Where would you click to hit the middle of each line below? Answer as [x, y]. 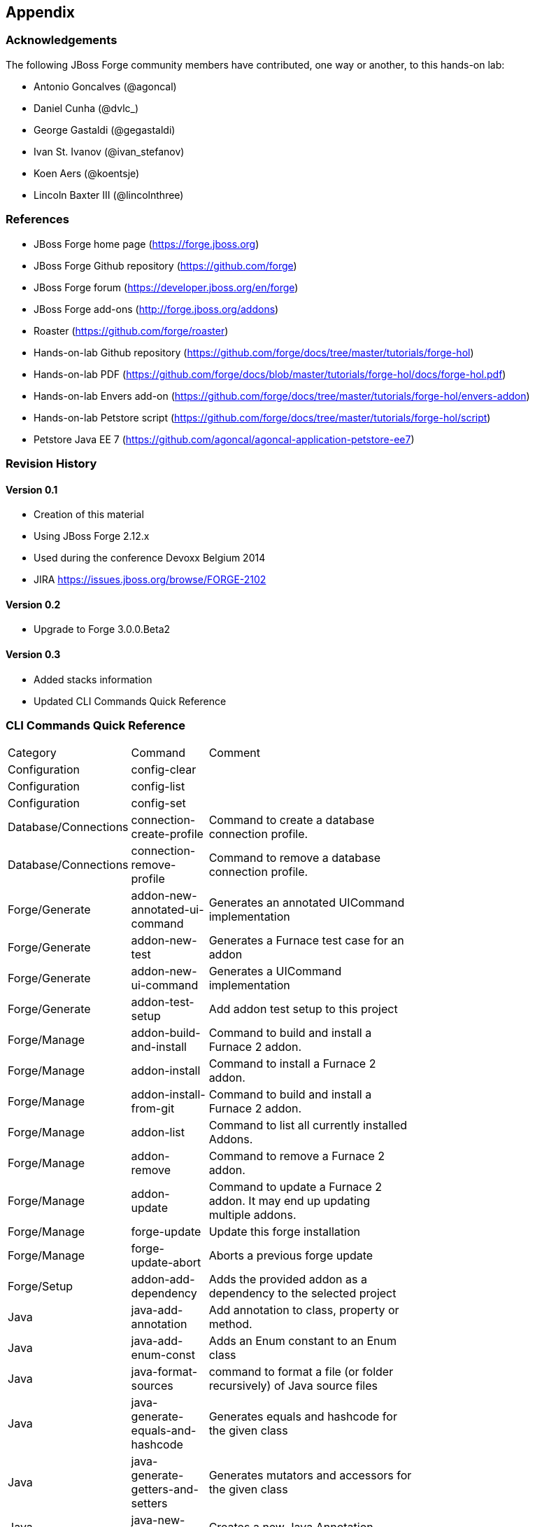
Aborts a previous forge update [291, 1256]
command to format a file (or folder [301, 1372]
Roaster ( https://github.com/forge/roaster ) [131, 330]
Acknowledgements [62, 40]
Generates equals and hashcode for [303, 1417]
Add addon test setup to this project [303, 1009]
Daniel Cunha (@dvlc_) [86, 108]
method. [230, 1324]
